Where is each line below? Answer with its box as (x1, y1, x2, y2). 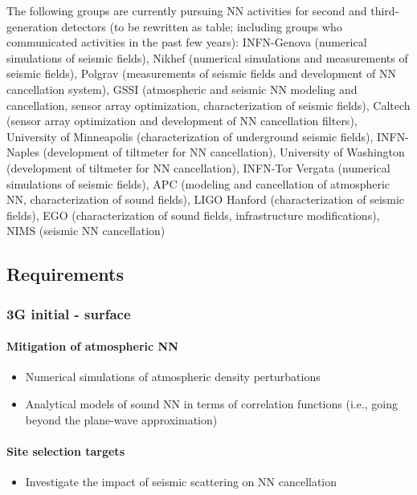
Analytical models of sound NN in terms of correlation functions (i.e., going (25, 395, 399, 412)
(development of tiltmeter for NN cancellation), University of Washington (43, 144, 405, 160)
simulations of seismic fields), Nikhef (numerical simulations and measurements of (6, 49, 408, 66)
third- (370, 2, 399, 18)
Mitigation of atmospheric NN (6, 338, 178, 355)
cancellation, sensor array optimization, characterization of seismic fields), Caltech (6, 96, 411, 113)
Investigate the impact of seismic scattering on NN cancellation (25, 473, 337, 489)
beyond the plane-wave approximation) (25, 411, 218, 428)
